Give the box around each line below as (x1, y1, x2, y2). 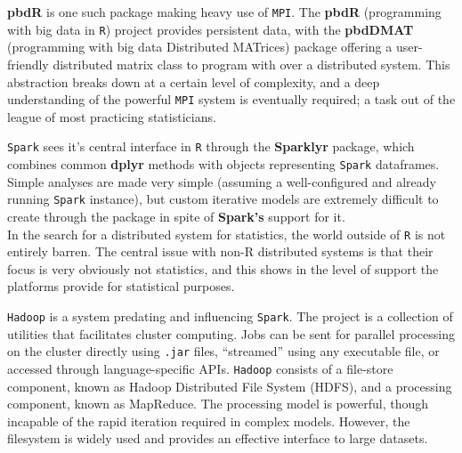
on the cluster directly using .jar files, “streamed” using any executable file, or (7, 342, 440, 360)
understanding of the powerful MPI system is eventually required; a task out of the (7, 90, 456, 109)
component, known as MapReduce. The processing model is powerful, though (7, 394, 429, 413)
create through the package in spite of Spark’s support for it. (7, 206, 345, 225)
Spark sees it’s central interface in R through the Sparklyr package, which (7, 137, 415, 156)
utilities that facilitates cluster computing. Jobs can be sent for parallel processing (7, 324, 455, 343)
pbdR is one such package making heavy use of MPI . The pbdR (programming (7, 3, 442, 20)
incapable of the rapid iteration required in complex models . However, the (7, 411, 410, 430)
